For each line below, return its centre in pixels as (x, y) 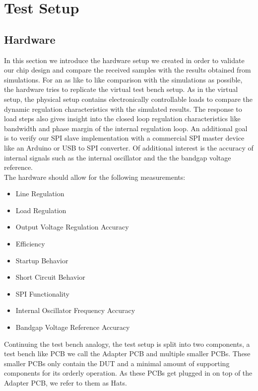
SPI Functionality (42, 293)
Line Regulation (40, 194)
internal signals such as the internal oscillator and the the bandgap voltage (118, 157)
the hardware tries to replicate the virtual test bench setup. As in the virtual (121, 89)
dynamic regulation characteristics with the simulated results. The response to (123, 109)
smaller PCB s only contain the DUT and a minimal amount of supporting (117, 363)
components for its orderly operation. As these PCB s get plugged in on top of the (128, 373)
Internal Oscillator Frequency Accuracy (75, 310)
